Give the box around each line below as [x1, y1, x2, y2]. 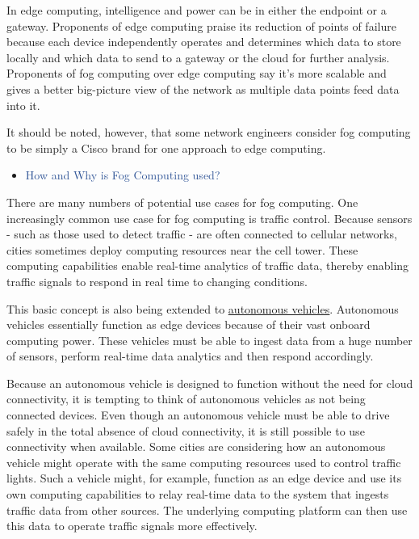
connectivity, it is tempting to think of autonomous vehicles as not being [6, 390, 366, 407]
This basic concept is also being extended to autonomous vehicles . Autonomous [6, 300, 399, 317]
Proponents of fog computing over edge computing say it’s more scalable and [6, 65, 387, 82]
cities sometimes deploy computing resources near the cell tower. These [6, 241, 358, 258]
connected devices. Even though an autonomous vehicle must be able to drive [6, 406, 390, 423]
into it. [6, 96, 40, 113]
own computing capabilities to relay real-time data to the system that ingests [6, 486, 389, 503]
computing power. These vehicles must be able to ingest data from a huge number [6, 331, 413, 348]
